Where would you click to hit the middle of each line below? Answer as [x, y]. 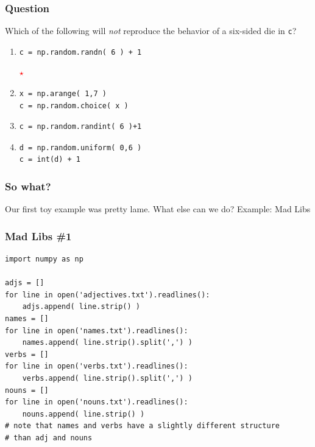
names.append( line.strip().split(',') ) [107, 343]
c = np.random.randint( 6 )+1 [80, 127]
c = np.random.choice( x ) [74, 106]
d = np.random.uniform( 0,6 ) [80, 147]
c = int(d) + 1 [50, 160]
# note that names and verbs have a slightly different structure [143, 426]
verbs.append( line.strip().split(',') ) [107, 378]
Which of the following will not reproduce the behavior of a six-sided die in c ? [151, 31]
